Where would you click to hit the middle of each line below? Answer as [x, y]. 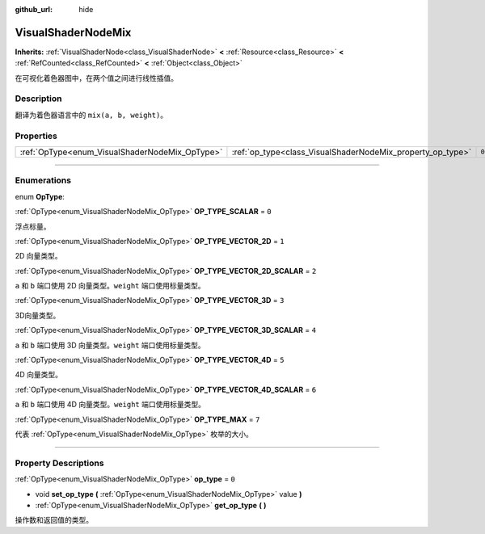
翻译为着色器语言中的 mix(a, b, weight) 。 [91, 115]
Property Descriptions [59, 463]
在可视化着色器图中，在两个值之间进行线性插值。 [96, 78]
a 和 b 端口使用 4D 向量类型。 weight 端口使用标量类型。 [110, 405]
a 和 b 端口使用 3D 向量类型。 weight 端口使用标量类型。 [110, 345]
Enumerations [43, 180]
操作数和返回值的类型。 [54, 520]
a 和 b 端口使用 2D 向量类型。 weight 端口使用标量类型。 [110, 286]
